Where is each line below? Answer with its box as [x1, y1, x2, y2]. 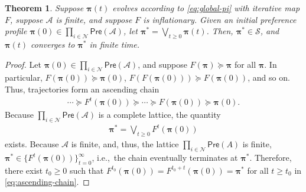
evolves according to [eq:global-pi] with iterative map [112, 2, 300, 14]
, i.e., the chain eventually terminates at [92, 151, 238, 164]
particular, [5, 71, 43, 84]
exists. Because [5, 138, 59, 150]
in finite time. [89, 38, 139, 50]
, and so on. [248, 71, 290, 84]
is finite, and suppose [56, 13, 132, 25]
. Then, [206, 25, 233, 37]
